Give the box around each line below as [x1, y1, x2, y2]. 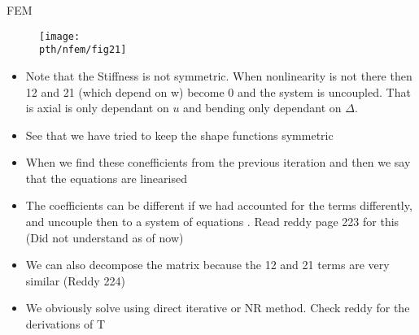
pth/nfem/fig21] [39, 44, 127, 56]
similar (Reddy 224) [25, 272, 125, 289]
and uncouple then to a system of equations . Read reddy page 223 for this [25, 213, 399, 230]
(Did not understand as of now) [25, 228, 184, 246]
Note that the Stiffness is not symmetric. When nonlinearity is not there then [25, 67, 412, 84]
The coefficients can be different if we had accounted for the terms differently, [25, 197, 412, 214]
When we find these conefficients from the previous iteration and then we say [25, 154, 411, 171]
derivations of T [25, 315, 106, 333]
